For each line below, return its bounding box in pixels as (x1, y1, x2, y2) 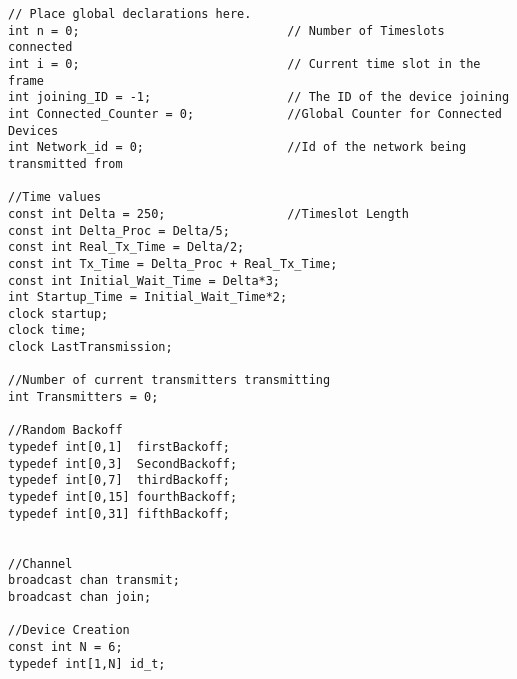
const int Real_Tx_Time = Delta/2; (8, 240, 245, 255)
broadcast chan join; (8, 589, 152, 604)
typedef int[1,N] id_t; (8, 656, 166, 671)
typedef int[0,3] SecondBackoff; (8, 456, 238, 471)
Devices (8, 123, 59, 138)
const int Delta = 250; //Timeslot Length (8, 206, 409, 221)
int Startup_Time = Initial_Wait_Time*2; (8, 290, 288, 305)
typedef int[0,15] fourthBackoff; (8, 490, 238, 505)
